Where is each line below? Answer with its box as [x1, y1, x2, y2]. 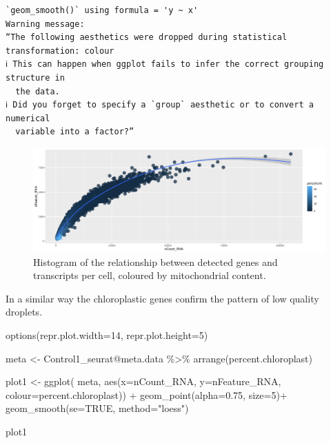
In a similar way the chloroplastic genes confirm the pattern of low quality [6, 291, 319, 305]
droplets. [6, 305, 43, 319]
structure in [6, 72, 65, 83]
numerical [6, 113, 50, 123]
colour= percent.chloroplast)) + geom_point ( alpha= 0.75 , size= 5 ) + [6, 387, 288, 402]
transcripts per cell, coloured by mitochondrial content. [33, 268, 266, 282]
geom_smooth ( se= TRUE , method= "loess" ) [6, 401, 189, 415]
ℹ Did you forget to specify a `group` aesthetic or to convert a [6, 100, 314, 110]
